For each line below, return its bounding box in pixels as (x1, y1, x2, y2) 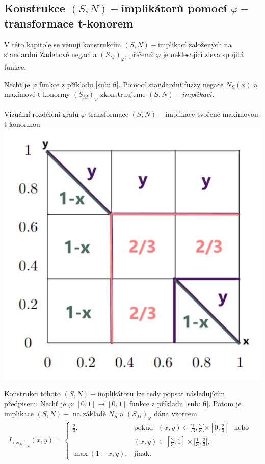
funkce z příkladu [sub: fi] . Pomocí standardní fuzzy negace (39, 78, 224, 89)
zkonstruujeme (100, 89, 146, 99)
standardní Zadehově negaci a (4, 49, 97, 60)
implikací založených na (157, 39, 232, 49)
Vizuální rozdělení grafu (4, 108, 79, 119)
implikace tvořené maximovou (165, 108, 258, 119)
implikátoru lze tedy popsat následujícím (97, 388, 225, 399)
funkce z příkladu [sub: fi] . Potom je (129, 398, 242, 408)
